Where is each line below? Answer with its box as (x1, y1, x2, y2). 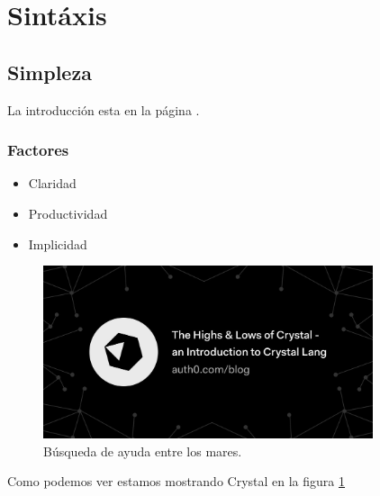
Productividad (28, 203, 108, 222)
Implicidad (28, 234, 87, 253)
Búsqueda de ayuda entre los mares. (43, 441, 242, 460)
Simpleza (7, 58, 92, 86)
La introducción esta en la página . (7, 100, 200, 119)
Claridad (28, 174, 77, 193)
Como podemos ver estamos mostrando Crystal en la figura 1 (7, 472, 346, 491)
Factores (7, 139, 69, 161)
